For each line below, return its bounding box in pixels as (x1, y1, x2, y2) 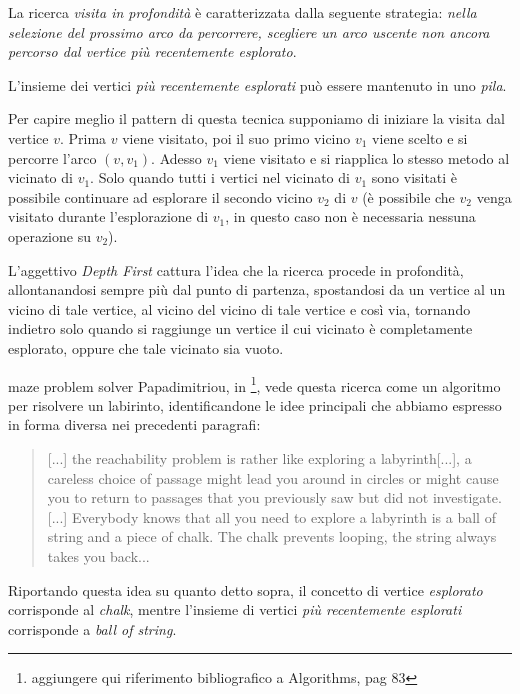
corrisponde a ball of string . (8, 618, 177, 639)
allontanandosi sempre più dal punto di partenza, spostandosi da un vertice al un (8, 279, 506, 300)
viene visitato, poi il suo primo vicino (122, 127, 351, 148)
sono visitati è (371, 167, 458, 188)
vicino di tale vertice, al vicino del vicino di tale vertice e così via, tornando (8, 298, 471, 319)
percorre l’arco (8, 147, 97, 168)
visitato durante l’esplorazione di (8, 206, 209, 227)
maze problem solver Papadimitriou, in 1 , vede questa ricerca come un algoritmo (8, 372, 501, 396)
